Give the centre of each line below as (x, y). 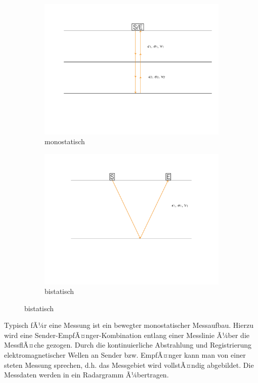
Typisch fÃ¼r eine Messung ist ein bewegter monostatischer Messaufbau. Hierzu (129, 325)
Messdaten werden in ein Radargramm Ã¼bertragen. (87, 375)
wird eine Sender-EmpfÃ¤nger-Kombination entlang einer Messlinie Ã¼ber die (127, 335)
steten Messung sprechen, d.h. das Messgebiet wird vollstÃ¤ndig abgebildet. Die (129, 365)
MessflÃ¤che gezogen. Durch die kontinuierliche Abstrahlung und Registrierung (128, 345)
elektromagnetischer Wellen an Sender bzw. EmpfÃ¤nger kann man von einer (125, 355)
